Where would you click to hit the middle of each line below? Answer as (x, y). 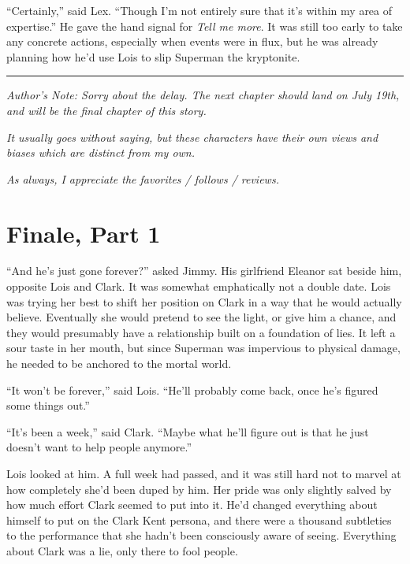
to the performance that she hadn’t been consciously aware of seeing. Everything (201, 535)
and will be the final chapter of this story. (106, 110)
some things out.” (48, 405)
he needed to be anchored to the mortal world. (119, 364)
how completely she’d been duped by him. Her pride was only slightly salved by (199, 489)
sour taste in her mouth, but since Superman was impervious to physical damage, (203, 348)
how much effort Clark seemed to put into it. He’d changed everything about (192, 505)
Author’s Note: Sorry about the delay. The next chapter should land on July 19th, (203, 95)
